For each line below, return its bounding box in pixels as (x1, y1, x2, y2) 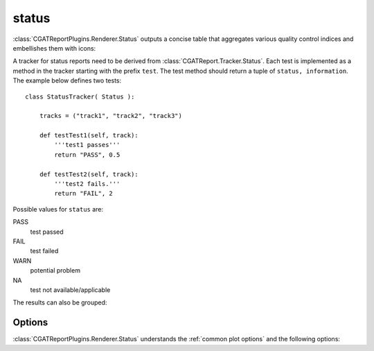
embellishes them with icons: (12, 44, 96, 52)
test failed (30, 247, 59, 255)
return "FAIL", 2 (54, 189, 114, 198)
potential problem (30, 266, 81, 275)
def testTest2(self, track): (39, 170, 139, 178)
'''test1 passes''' (54, 141, 121, 149)
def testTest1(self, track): (39, 132, 139, 139)
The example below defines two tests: (12, 76, 122, 85)
